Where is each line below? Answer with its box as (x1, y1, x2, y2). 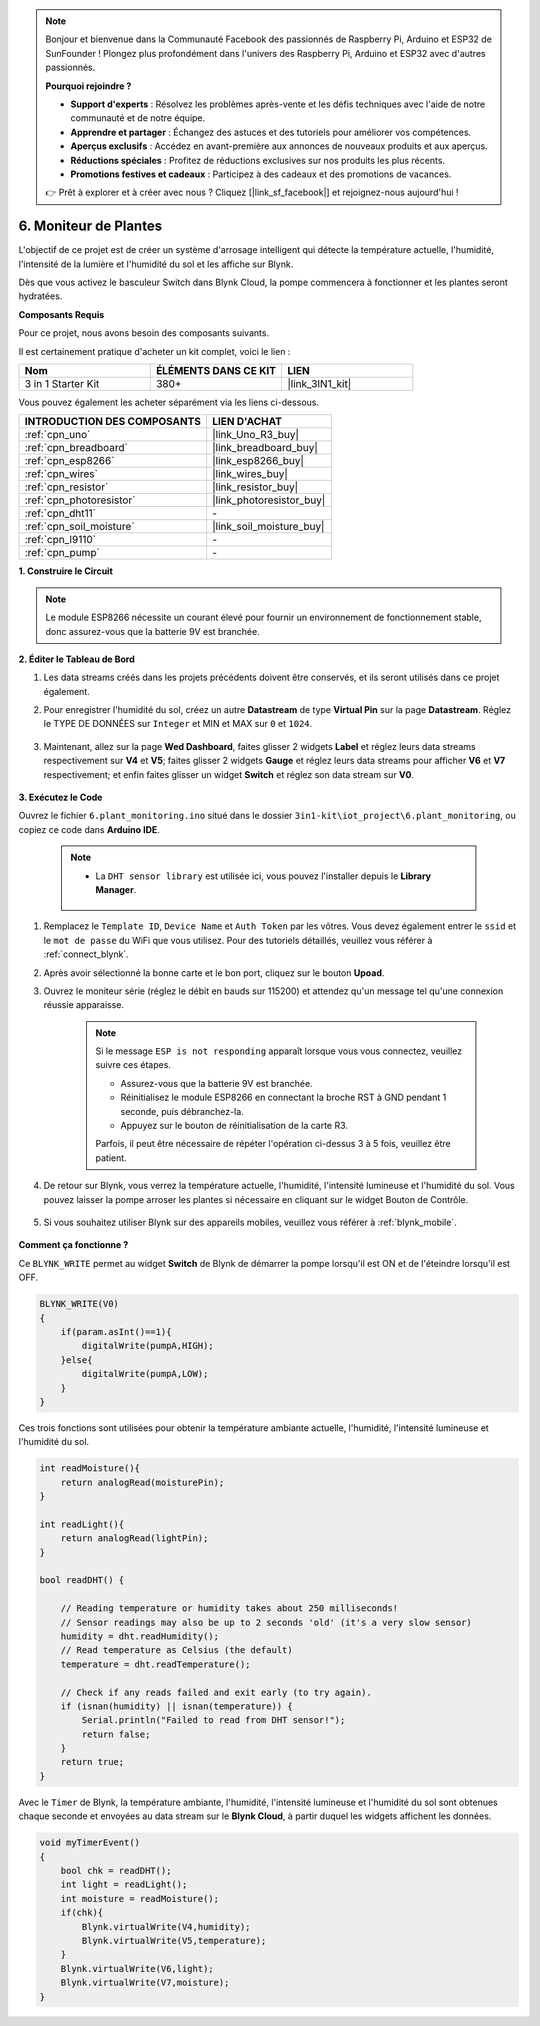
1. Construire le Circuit (18, 565, 114, 577)
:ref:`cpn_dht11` (24, 506, 97, 520)
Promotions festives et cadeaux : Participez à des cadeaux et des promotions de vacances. (70, 168, 452, 180)
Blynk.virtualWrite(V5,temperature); (81, 1935, 267, 1946)
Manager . (95, 883, 137, 895)
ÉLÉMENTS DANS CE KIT (155, 363, 277, 377)
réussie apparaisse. (43, 999, 125, 1011)
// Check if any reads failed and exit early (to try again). (60, 1686, 372, 1698)
